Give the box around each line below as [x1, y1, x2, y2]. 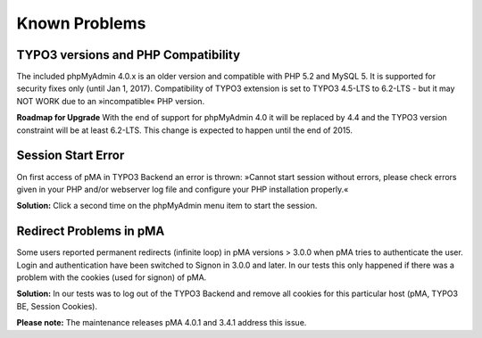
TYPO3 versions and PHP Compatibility [16, 47, 241, 62]
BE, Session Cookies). [16, 301, 98, 311]
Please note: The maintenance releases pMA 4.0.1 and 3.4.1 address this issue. [16, 317, 307, 328]
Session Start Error [16, 148, 125, 163]
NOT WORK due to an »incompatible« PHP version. [16, 95, 205, 106]
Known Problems [16, 13, 146, 33]
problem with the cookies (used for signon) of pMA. [16, 272, 207, 283]
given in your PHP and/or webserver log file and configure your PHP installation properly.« [16, 184, 349, 194]
